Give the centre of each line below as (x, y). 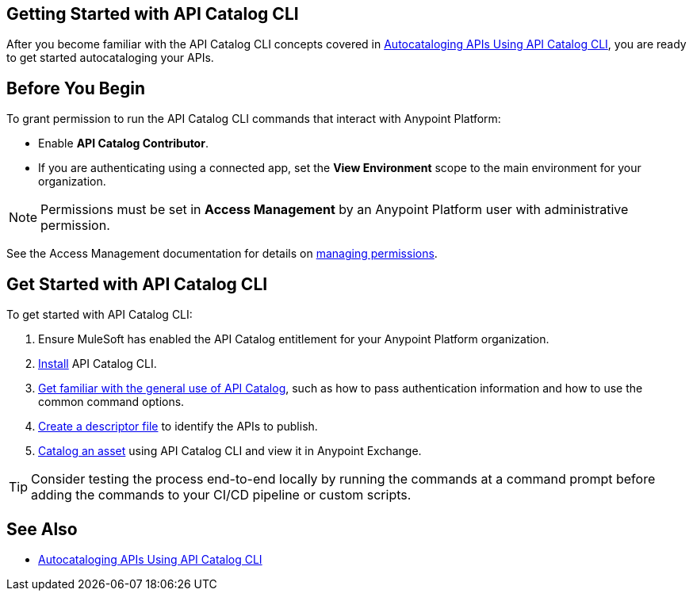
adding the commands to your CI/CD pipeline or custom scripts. (221, 495)
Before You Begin (76, 88)
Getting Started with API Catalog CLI (153, 14)
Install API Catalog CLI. (98, 364)
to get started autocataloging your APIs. (110, 58)
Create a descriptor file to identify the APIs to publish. (178, 427)
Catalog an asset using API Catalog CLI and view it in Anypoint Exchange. (230, 451)
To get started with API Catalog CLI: (100, 315)
